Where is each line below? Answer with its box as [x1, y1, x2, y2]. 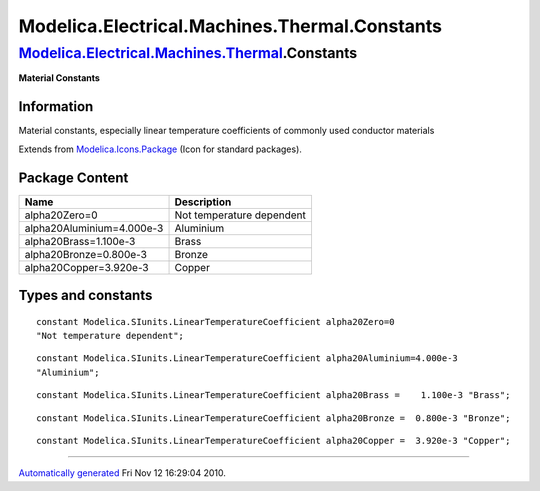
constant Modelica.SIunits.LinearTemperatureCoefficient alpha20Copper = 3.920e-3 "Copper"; [36, 435, 511, 446]
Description [174, 195, 232, 209]
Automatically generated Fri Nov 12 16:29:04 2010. [18, 467, 227, 479]
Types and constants [18, 287, 153, 304]
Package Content [18, 169, 129, 186]
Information [18, 98, 94, 115]
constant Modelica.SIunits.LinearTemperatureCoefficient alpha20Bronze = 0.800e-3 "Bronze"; [36, 412, 511, 424]
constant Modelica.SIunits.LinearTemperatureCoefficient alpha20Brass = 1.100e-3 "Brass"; [36, 390, 511, 401]
